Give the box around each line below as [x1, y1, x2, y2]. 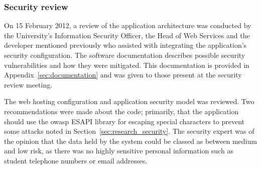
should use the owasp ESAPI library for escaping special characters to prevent [4, 116, 245, 126]
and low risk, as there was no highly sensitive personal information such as [4, 145, 233, 156]
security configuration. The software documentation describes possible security [4, 50, 245, 60]
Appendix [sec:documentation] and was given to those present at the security [4, 69, 242, 80]
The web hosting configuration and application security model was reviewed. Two [4, 96, 254, 107]
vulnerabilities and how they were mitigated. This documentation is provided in [4, 59, 249, 70]
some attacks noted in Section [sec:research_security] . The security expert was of [4, 126, 254, 136]
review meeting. [4, 79, 53, 90]
